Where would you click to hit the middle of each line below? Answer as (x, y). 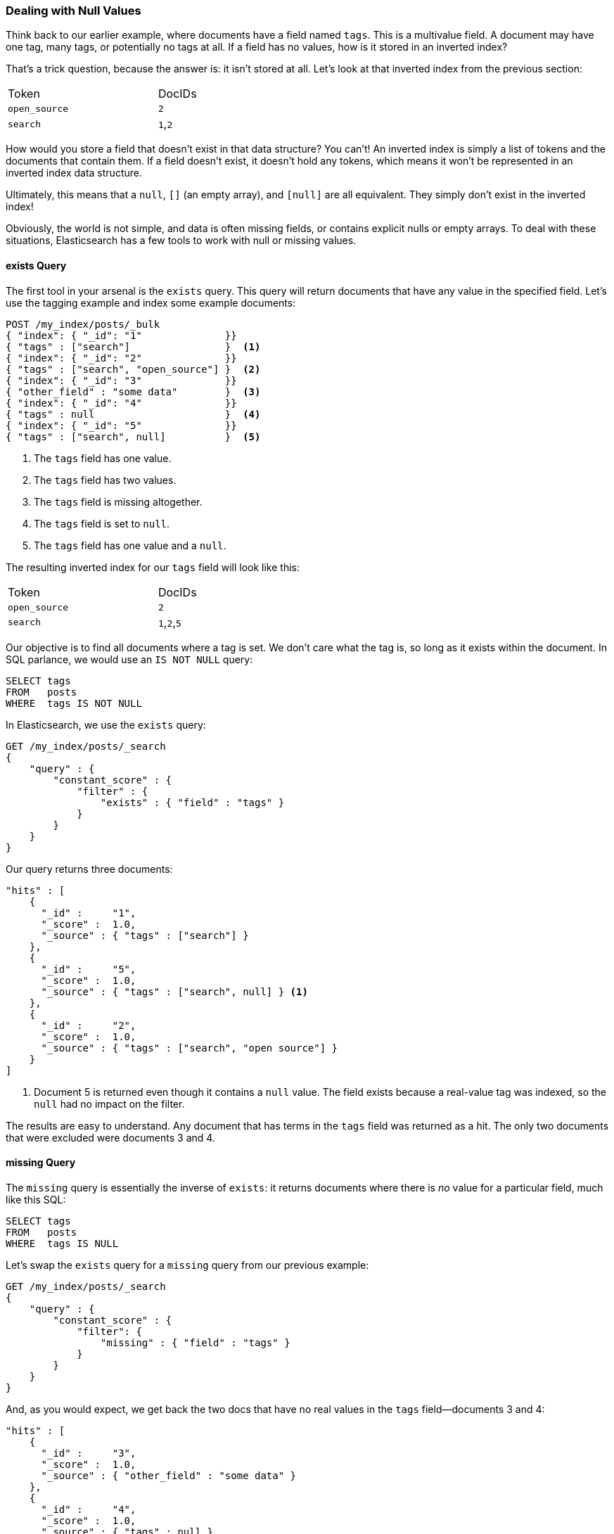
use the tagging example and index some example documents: (151, 302)
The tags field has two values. (105, 480)
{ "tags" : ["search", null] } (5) (133, 436)
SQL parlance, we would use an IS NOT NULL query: (129, 659)
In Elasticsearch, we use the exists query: (106, 724)
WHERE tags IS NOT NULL (74, 703)
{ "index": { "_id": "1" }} (121, 335)
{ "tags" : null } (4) (133, 414)
